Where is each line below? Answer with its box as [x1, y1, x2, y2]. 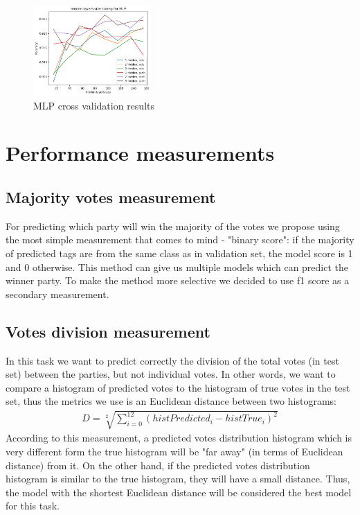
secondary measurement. [6, 286, 109, 301]
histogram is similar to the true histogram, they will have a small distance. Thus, [6, 471, 350, 486]
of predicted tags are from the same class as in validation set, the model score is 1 [6, 245, 353, 260]
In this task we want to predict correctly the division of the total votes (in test [6, 353, 339, 367]
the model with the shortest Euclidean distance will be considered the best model [6, 485, 352, 499]
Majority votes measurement [6, 186, 216, 207]
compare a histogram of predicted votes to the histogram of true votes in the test [6, 380, 350, 394]
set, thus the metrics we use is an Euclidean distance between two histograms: [6, 394, 336, 408]
